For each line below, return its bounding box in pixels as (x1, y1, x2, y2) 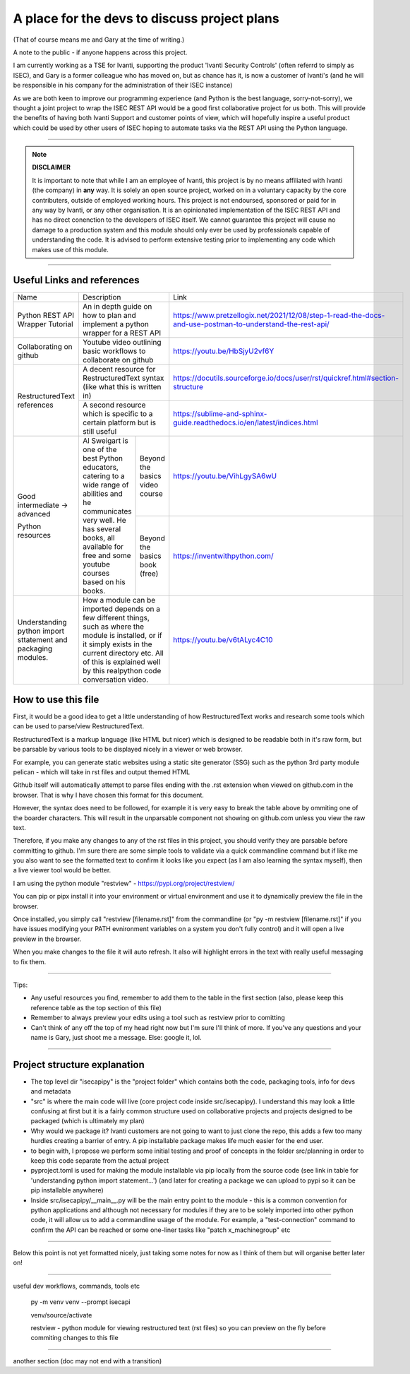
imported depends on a (82, 604, 161, 614)
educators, (82, 463, 119, 473)
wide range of (82, 480, 130, 490)
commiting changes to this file (30, 1334, 119, 1342)
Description (82, 292, 121, 302)
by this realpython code (82, 666, 162, 676)
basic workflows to (82, 346, 146, 356)
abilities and (82, 489, 123, 499)
